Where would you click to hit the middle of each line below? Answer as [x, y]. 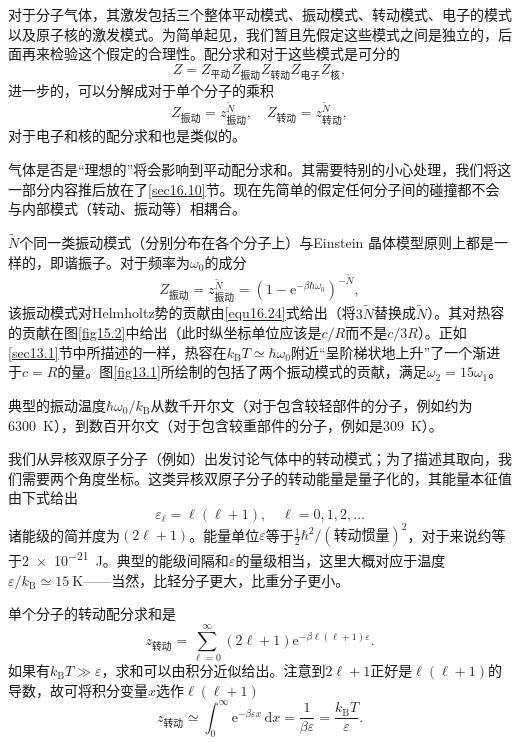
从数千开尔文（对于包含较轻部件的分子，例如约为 [311, 404]
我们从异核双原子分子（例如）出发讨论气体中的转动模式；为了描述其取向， [253, 458]
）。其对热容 [466, 312]
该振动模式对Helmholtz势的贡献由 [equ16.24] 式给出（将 [182, 312]
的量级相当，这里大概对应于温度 [340, 560]
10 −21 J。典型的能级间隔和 [141, 559]
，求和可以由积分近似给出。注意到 [213, 669]
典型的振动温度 [57, 404]
